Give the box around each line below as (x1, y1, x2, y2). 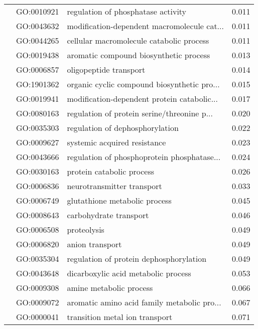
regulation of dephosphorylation (67, 122, 179, 133)
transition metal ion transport (67, 311, 173, 322)
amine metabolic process (67, 282, 153, 293)
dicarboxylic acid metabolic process (67, 267, 191, 279)
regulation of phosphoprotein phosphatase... (67, 151, 221, 162)
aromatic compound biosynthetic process (67, 49, 210, 61)
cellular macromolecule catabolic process (67, 35, 209, 46)
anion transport (67, 238, 122, 250)
